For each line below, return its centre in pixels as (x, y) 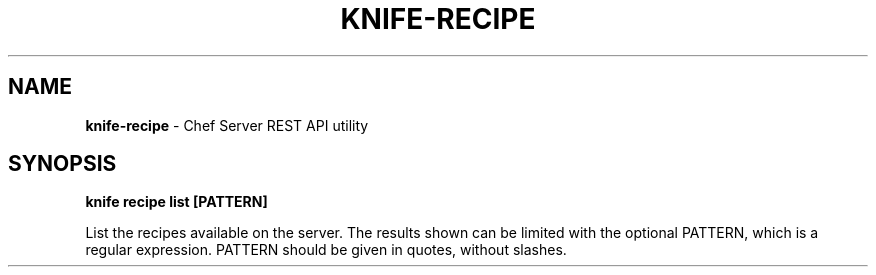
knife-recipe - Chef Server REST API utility (227, 125)
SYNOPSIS (62, 164)
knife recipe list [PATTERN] (176, 202)
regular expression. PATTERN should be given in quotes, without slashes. (326, 250)
